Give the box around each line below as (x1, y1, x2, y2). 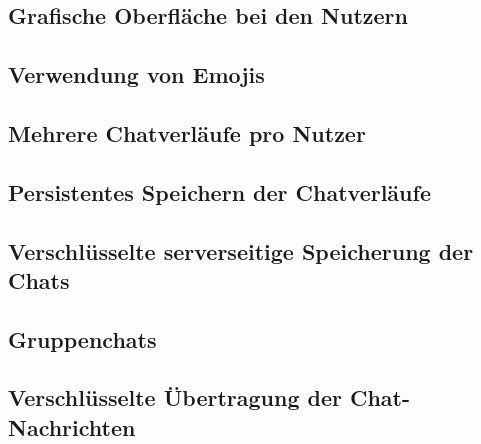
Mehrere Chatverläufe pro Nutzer (8, 117, 366, 148)
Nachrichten (8, 411, 136, 442)
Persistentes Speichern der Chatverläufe (8, 176, 431, 207)
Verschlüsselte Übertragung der (8, 382, 342, 413)
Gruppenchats (8, 323, 157, 354)
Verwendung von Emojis (8, 59, 265, 90)
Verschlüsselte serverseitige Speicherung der (8, 235, 474, 266)
